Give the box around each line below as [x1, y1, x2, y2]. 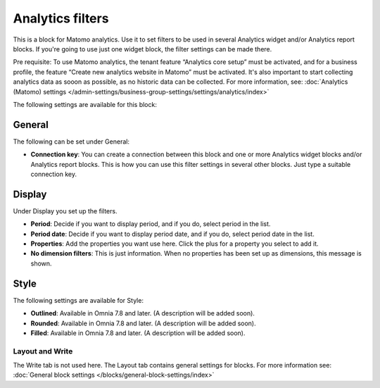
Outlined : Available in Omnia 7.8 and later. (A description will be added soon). [30, 309, 255, 318]
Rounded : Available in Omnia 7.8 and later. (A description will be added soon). [30, 319, 256, 327]
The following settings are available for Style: [13, 296, 144, 304]
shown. [30, 259, 52, 268]
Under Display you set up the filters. [13, 206, 118, 215]
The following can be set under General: [13, 137, 130, 146]
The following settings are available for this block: [13, 100, 158, 108]
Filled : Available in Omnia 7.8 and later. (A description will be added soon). [30, 328, 246, 337]
